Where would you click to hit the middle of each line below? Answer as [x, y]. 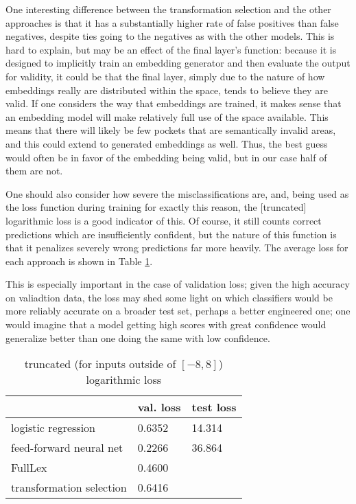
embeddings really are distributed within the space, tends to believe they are [167, 90]
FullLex [29, 468]
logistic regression [54, 428]
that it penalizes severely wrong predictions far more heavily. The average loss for [177, 248]
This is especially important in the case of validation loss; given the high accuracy [178, 284]
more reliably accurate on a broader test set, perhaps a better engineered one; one [178, 311]
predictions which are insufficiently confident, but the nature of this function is [171, 234]
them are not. [34, 171]
